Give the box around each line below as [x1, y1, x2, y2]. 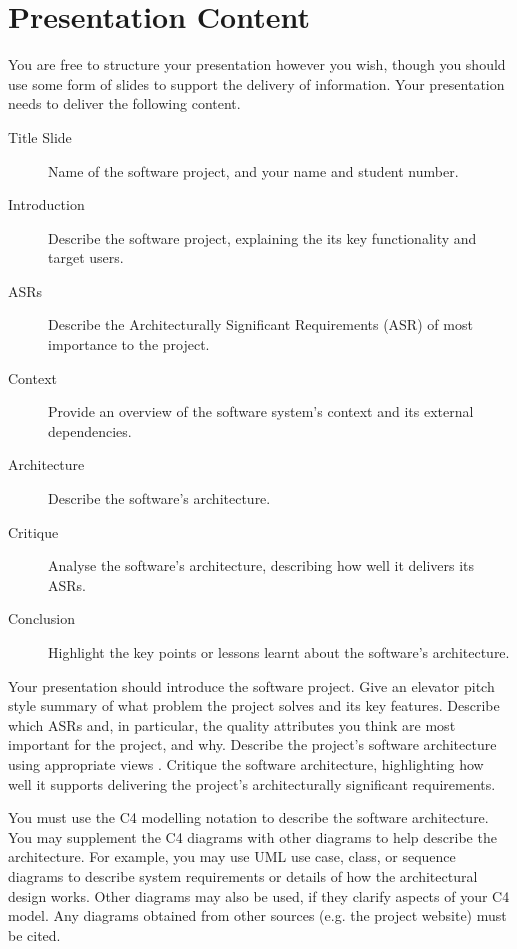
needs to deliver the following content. [8, 93, 241, 114]
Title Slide [8, 126, 72, 147]
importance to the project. [48, 334, 210, 355]
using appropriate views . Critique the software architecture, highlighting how [8, 753, 484, 774]
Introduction [8, 194, 85, 215]
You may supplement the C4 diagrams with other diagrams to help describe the [8, 826, 497, 847]
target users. [48, 247, 124, 268]
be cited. [8, 924, 61, 945]
